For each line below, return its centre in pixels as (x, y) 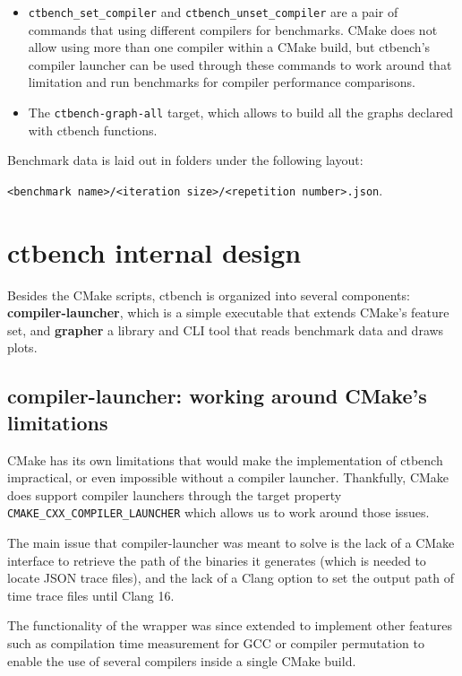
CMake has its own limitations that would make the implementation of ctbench (225, 459)
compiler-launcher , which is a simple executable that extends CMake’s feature (228, 312)
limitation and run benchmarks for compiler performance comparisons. (222, 82)
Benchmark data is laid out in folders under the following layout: (185, 160)
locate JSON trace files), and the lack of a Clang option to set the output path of (231, 578)
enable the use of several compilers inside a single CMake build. (182, 660)
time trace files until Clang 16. (91, 595)
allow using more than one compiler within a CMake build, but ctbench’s (229, 47)
